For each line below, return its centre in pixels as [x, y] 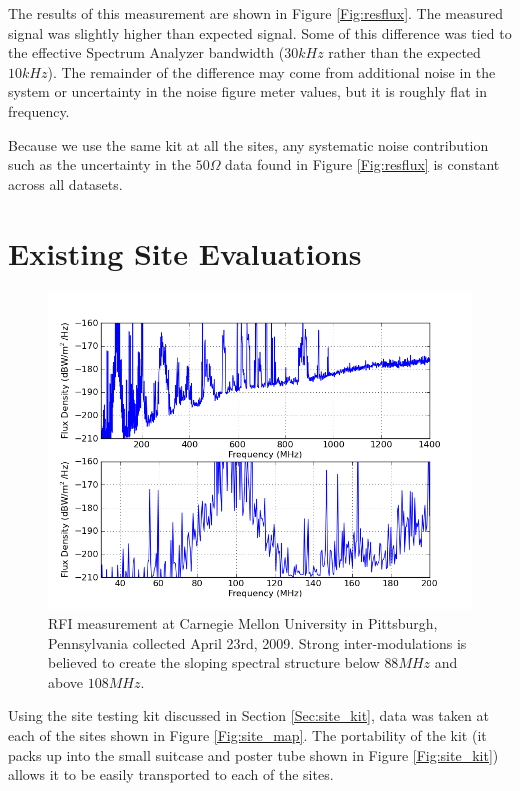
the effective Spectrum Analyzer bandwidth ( [146, 52]
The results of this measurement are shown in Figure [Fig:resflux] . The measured [256, 13]
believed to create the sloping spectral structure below [214, 662]
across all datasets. [65, 183]
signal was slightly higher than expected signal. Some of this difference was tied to [260, 32]
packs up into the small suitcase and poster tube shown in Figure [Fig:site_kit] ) [253, 754]
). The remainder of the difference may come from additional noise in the [271, 71]
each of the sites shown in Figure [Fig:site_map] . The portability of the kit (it [247, 735]
